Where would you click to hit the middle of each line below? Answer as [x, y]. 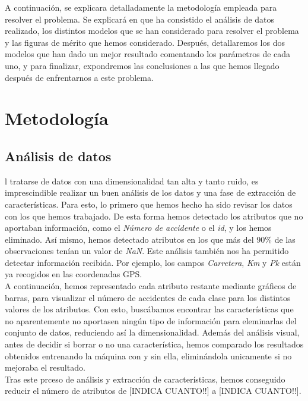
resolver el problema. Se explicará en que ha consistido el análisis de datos [140, 19]
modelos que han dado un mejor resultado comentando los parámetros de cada [148, 54]
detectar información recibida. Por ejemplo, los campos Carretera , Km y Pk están [153, 262]
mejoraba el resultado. [45, 367]
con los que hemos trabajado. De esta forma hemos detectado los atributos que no [154, 216]
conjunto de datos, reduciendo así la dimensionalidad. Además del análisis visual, [152, 332]
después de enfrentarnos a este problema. [79, 77]
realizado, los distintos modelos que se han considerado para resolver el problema [152, 31]
